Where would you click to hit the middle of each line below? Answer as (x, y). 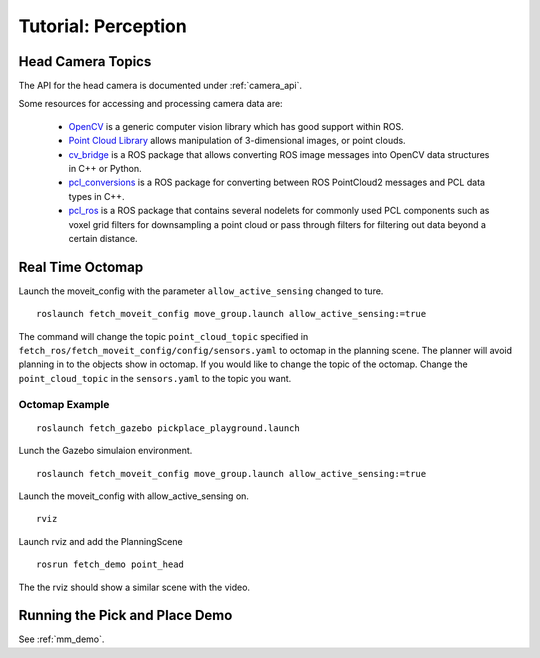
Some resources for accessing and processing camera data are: (151, 104)
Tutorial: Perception (102, 26)
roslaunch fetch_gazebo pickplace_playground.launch (168, 428)
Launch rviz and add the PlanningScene (101, 541)
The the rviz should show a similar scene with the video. (134, 587)
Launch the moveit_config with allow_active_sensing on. (134, 496)
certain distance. (103, 238)
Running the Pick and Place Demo (125, 615)
